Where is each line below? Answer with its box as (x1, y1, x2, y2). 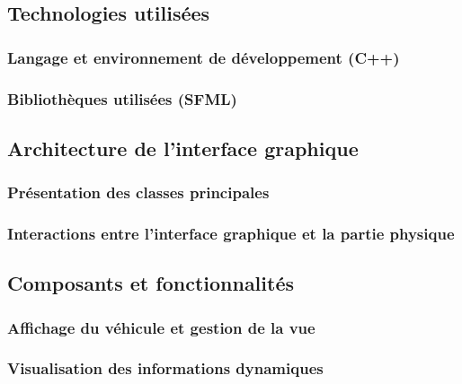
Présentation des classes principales (7, 181, 270, 204)
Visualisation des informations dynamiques (7, 357, 324, 380)
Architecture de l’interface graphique (7, 134, 359, 161)
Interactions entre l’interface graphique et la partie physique (7, 223, 455, 245)
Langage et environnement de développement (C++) (7, 46, 400, 68)
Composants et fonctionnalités (7, 269, 295, 297)
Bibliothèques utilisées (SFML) (7, 87, 237, 109)
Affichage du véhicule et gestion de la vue (7, 316, 315, 338)
